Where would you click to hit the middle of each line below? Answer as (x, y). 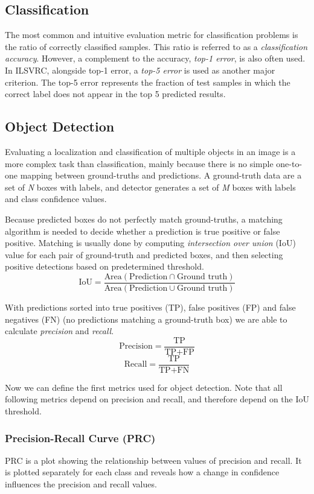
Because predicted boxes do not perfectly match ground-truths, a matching (144, 219)
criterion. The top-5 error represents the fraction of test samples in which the (148, 82)
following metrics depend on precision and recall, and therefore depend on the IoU (157, 399)
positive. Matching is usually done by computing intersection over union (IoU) (150, 243)
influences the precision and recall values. (81, 484)
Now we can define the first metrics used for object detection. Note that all (144, 387)
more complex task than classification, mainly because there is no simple (139, 163)
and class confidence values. (56, 199)
